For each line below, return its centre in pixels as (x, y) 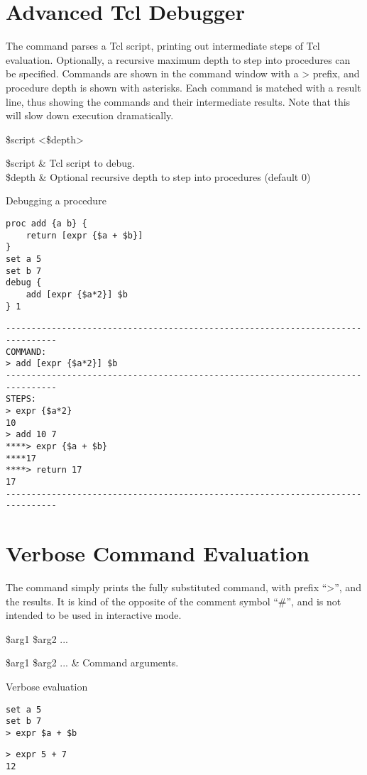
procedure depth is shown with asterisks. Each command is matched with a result (183, 87)
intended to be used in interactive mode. (94, 615)
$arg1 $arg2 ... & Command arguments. (92, 663)
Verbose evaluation (47, 686)
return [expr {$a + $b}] (84, 235)
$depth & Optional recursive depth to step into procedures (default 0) (158, 176)
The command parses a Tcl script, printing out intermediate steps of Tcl (163, 46)
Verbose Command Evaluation (158, 553)
